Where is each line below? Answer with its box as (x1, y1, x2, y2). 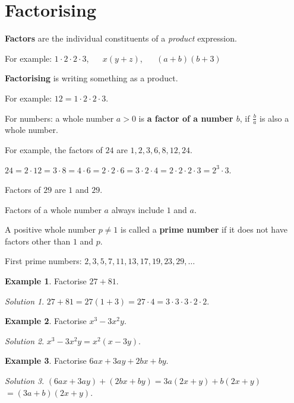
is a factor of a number (138, 112, 233, 124)
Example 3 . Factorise (5, 354, 87, 367)
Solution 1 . (5, 294, 45, 307)
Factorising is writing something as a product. (5, 72, 178, 84)
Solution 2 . (5, 334, 45, 347)
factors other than (5, 234, 71, 247)
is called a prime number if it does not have (120, 223, 287, 236)
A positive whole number (5, 223, 96, 236)
